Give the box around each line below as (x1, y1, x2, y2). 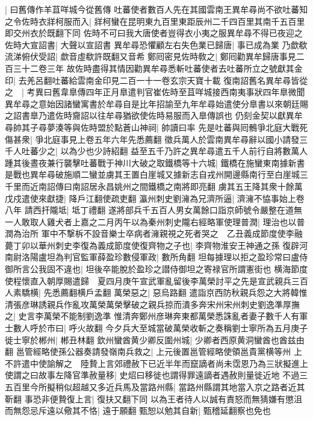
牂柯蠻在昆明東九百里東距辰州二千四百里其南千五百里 (94, 14, 305, 27)
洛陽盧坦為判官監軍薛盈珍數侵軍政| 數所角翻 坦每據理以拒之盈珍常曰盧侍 (21, 251, 308, 263)
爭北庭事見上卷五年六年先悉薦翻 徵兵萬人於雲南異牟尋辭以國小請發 (35, 133, 300, 145)
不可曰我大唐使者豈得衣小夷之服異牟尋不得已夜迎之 (100, 27, 303, 39)
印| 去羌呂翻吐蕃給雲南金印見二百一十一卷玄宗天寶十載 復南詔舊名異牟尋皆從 (5, 73, 308, 86)
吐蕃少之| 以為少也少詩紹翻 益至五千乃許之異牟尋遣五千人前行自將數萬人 (21, 145, 308, 157)
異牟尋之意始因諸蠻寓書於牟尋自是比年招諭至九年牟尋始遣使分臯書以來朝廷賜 (5, 97, 308, 110)
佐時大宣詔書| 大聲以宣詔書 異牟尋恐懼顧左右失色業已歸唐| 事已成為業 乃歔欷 (5, 38, 308, 51)
